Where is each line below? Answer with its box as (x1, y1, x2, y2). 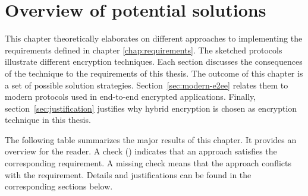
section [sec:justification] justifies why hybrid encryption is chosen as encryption (5, 102, 297, 114)
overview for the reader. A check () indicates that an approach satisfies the (5, 145, 277, 157)
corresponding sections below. (5, 180, 113, 192)
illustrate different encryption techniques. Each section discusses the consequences (5, 55, 303, 68)
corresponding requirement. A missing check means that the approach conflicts (5, 157, 292, 169)
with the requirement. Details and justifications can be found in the (5, 168, 252, 181)
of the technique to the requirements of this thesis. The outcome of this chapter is (5, 67, 303, 79)
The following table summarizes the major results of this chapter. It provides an (5, 133, 297, 146)
